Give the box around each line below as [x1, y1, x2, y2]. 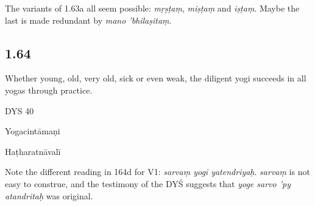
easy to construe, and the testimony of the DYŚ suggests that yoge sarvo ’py [5, 177, 291, 190]
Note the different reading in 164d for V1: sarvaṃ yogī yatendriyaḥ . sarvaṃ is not [5, 165, 310, 178]
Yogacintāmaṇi [5, 125, 60, 137]
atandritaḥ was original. [5, 189, 93, 202]
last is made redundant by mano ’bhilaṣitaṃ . [5, 13, 172, 26]
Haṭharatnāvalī [5, 145, 61, 157]
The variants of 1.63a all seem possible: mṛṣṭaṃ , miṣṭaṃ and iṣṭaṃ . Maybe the [5, 2, 300, 14]
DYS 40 [5, 104, 34, 117]
